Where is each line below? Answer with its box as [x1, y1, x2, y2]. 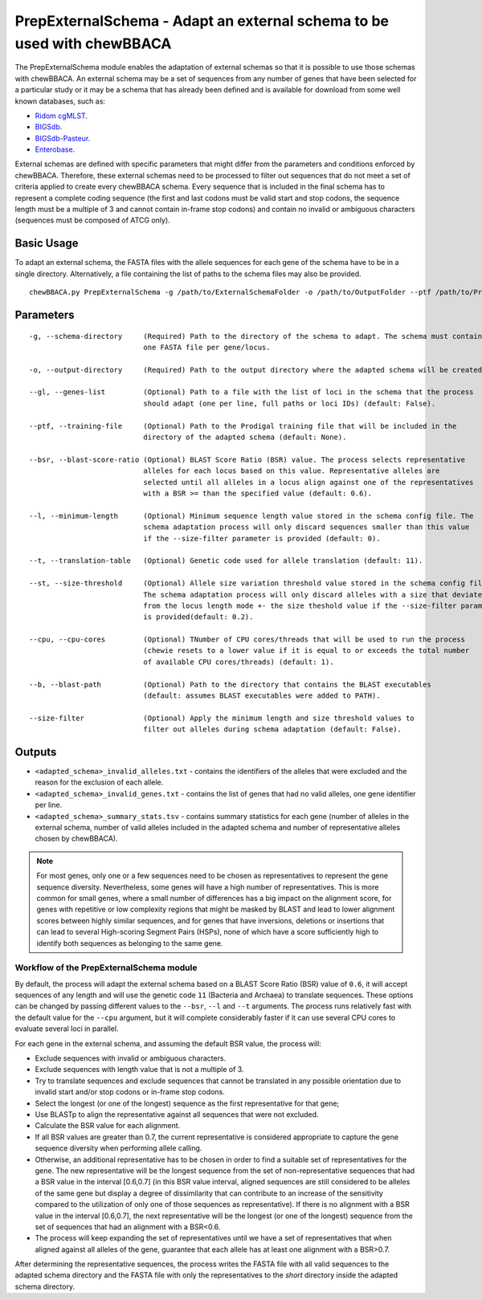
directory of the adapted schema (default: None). [143, 433, 347, 442]
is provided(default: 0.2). [143, 613, 254, 621]
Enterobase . [35, 145, 76, 154]
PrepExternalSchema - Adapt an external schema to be [14, 12, 390, 30]
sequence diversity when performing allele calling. [35, 1143, 202, 1153]
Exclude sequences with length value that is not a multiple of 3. [35, 1065, 244, 1074]
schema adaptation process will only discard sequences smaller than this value [143, 523, 470, 532]
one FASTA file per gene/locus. [143, 342, 271, 352]
